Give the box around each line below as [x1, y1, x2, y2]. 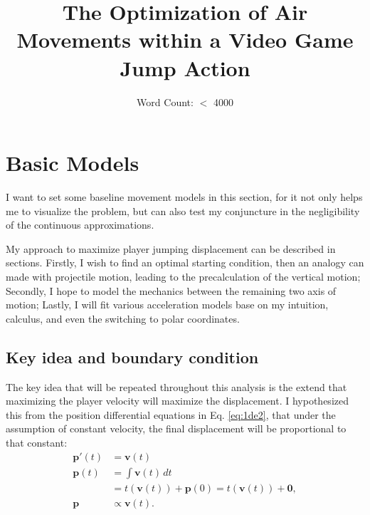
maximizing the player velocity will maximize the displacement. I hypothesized [6, 393, 349, 408]
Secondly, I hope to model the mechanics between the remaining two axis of [6, 283, 337, 298]
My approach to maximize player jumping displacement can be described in [6, 241, 336, 256]
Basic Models [6, 148, 139, 177]
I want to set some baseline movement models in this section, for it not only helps [6, 189, 363, 204]
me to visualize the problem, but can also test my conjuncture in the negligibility [6, 203, 360, 218]
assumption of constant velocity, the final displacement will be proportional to [6, 421, 347, 436]
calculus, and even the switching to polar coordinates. [6, 311, 240, 326]
